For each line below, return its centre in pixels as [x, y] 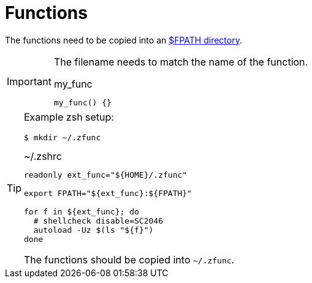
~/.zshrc [43, 156]
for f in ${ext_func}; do [82, 211]
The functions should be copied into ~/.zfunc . [129, 259]
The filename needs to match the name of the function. [181, 62]
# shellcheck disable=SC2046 [98, 221]
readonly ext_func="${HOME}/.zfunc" [106, 175]
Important [29, 81]
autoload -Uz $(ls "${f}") [93, 230]
